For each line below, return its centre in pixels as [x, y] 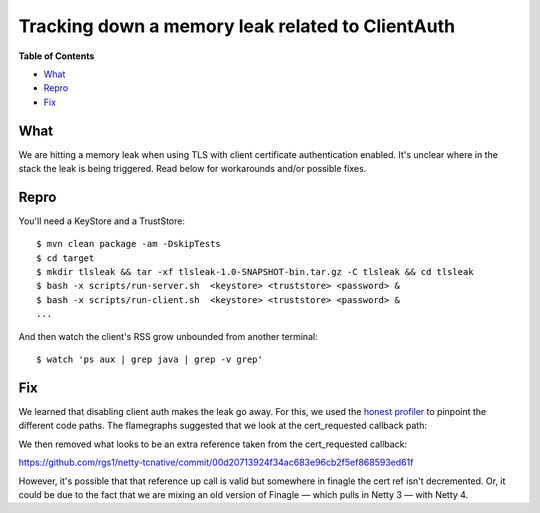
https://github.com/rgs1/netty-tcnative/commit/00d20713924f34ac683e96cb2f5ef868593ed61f [216, 462]
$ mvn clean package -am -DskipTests [129, 244]
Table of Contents [56, 56]
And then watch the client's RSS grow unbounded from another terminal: [168, 336]
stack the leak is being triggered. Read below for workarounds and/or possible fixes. [192, 169]
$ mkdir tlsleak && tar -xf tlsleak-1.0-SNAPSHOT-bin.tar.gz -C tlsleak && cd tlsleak [255, 272]
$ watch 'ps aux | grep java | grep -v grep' [150, 359]
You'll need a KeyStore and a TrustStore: [101, 221]
